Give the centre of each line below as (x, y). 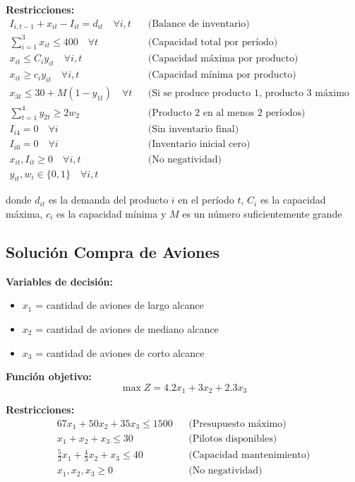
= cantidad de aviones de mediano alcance (127, 328)
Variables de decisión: (59, 281)
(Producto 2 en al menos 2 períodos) (227, 113)
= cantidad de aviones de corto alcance (120, 352)
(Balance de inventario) (199, 24)
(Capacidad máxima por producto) (223, 59)
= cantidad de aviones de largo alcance (120, 305)
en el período (206, 200)
